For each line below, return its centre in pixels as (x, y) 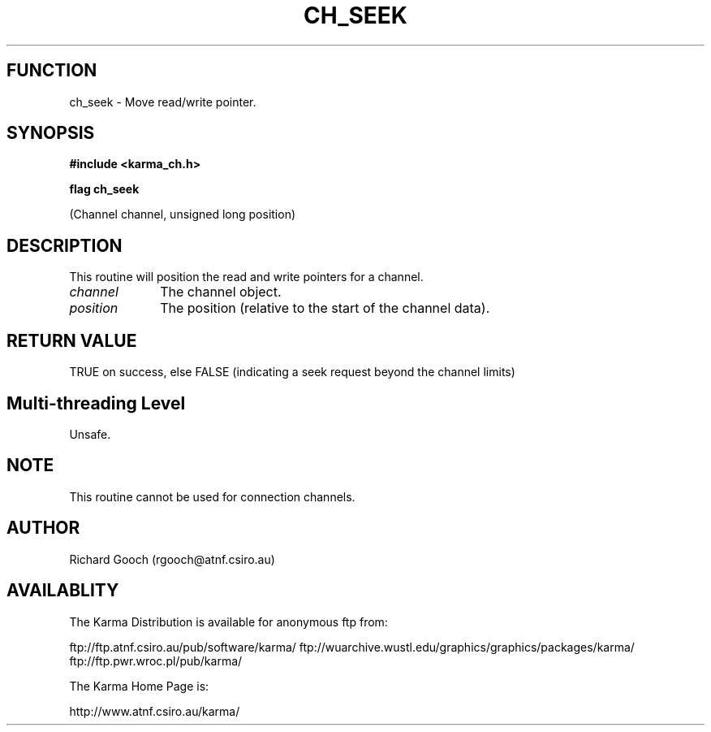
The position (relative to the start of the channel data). (325, 308)
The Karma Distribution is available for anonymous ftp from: (228, 622)
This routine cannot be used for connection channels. (212, 496)
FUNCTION (52, 71)
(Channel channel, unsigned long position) (183, 214)
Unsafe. (90, 434)
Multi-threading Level (96, 403)
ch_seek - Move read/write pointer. (163, 102)
